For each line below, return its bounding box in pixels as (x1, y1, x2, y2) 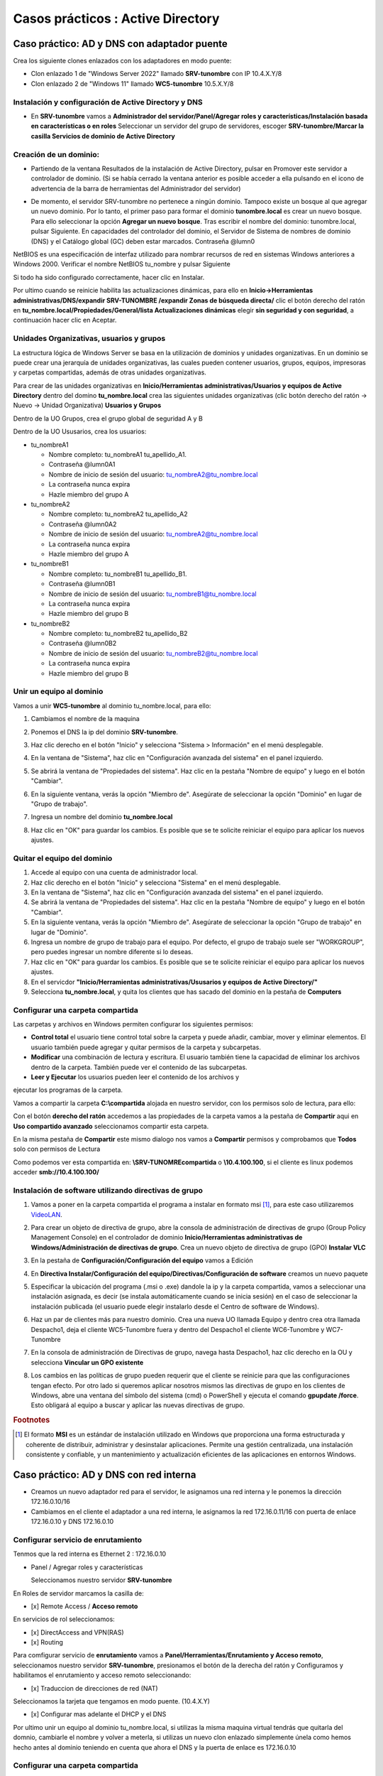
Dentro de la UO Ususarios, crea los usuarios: (13, 427, 147, 436)
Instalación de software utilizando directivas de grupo (13, 1185, 204, 1195)
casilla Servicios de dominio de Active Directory (30, 131, 175, 140)
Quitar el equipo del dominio (13, 853, 113, 863)
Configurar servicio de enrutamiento (13, 1534, 142, 1544)
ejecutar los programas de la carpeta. (13, 1085, 123, 1094)
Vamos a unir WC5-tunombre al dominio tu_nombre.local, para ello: (13, 701, 211, 710)
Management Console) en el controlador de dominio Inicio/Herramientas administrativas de (30, 1233, 303, 1242)
